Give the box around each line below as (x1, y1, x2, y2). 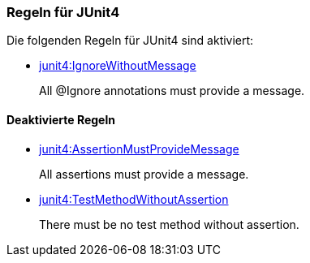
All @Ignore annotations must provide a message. (39, 84, 305, 98)
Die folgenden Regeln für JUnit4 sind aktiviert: (6, 33, 254, 48)
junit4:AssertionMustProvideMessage (39, 141, 239, 156)
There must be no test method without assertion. (39, 217, 299, 231)
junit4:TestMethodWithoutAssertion (39, 192, 229, 206)
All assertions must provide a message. (39, 166, 249, 181)
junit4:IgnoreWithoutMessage (39, 58, 196, 73)
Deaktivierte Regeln (6, 112, 115, 127)
